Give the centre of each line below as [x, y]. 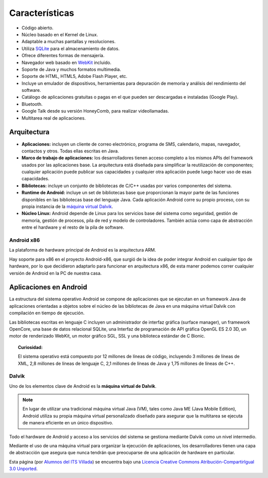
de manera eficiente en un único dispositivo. [68, 423]
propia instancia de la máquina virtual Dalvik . [67, 206]
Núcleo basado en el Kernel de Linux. [60, 34]
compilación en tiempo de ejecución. [47, 313]
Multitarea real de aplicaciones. [54, 118]
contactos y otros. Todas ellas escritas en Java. [70, 151]
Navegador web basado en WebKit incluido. [67, 63]
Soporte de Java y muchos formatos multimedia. [71, 69]
